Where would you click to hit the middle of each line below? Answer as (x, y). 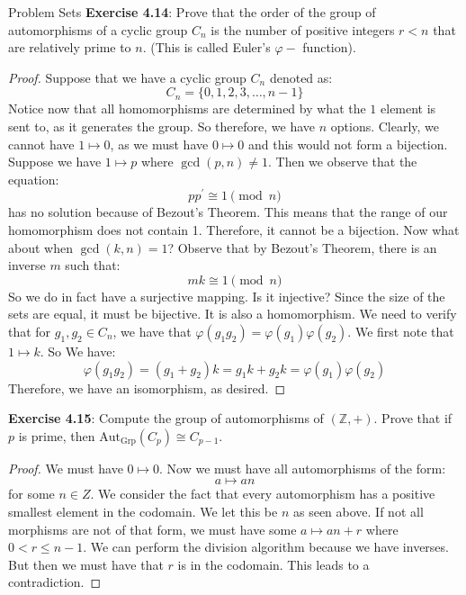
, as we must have (159, 144)
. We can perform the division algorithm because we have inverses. (266, 547)
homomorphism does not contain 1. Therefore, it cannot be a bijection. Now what (234, 230)
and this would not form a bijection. (348, 144)
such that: (93, 265)
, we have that (152, 331)
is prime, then (57, 435)
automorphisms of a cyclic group (98, 29)
